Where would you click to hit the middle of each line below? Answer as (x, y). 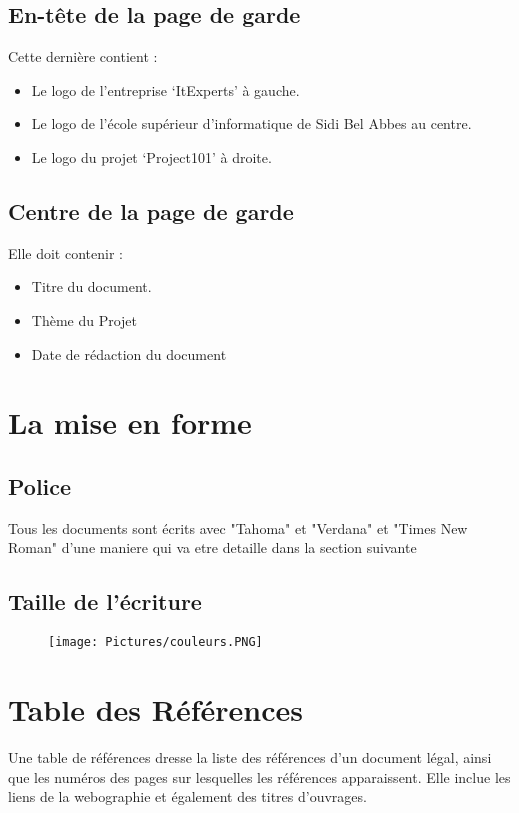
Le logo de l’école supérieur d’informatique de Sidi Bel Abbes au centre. (251, 123)
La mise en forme (130, 422)
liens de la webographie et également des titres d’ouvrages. (187, 796)
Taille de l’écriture (105, 601)
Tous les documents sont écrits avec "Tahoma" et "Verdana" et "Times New (238, 527)
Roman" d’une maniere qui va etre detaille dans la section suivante (212, 547)
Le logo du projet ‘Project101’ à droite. (151, 156)
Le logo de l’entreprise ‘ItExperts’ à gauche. (165, 89)
